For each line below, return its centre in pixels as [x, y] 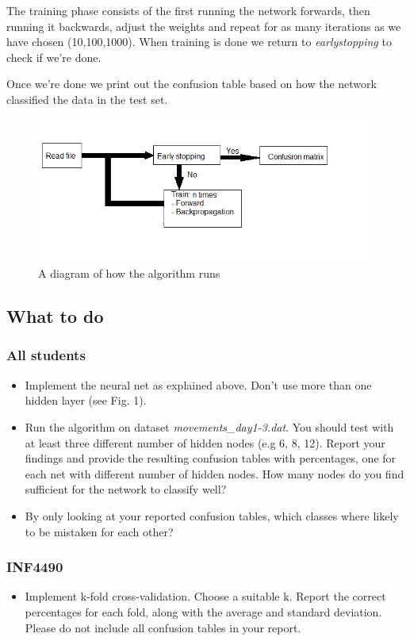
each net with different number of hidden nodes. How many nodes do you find [215, 473]
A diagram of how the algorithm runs [129, 273]
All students [46, 355]
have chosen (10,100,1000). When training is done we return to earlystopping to [199, 42]
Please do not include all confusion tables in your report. [163, 627]
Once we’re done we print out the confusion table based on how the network [192, 84]
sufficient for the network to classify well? [126, 489]
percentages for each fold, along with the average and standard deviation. [203, 611]
